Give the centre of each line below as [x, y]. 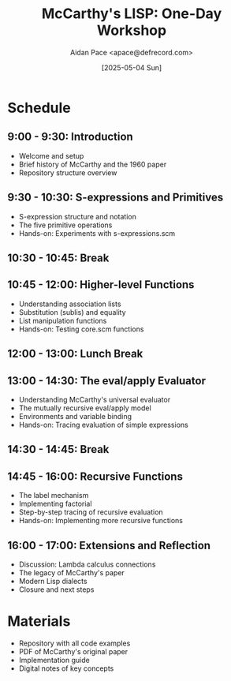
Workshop [132, 30]
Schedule [39, 108]
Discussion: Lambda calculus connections [87, 564]
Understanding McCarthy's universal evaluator [95, 399]
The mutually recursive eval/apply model [85, 408]
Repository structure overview [68, 172]
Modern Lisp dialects [53, 581]
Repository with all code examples [75, 643]
